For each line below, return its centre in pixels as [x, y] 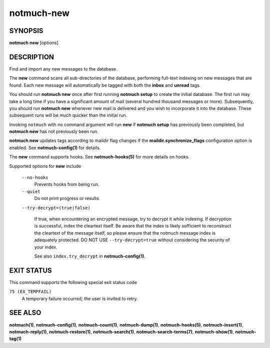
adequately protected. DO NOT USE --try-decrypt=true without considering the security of [132, 240]
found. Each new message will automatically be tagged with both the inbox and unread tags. [105, 85]
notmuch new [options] [34, 43]
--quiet [31, 191]
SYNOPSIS [26, 31]
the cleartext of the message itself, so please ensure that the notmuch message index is [125, 233]
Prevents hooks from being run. [67, 184]
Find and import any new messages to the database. [63, 69]
